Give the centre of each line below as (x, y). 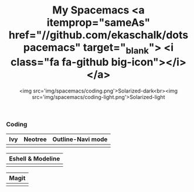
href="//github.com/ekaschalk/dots (98, 35)
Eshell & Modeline (35, 159)
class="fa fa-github (60, 62)
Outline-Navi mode (80, 139)
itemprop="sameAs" (98, 23)
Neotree (35, 139)
